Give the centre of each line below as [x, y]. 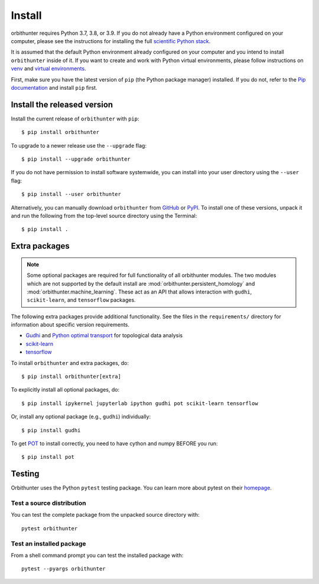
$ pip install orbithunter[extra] [71, 377]
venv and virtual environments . [48, 68]
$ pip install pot [48, 457]
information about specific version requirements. [70, 325]
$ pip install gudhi [51, 430]
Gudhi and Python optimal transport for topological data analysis [104, 335]
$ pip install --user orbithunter [71, 194]
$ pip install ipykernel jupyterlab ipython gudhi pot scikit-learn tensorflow [140, 403]
